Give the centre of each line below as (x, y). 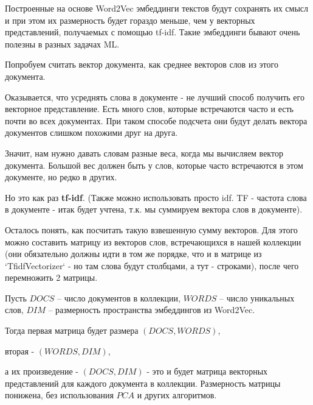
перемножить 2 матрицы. (51, 277)
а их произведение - (42, 371)
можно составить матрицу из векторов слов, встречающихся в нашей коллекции (153, 241)
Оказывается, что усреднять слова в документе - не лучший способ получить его (155, 97)
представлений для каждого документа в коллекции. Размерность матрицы (143, 383)
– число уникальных (257, 298)
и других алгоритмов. (177, 395)
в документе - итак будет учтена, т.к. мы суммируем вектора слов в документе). (154, 209)
